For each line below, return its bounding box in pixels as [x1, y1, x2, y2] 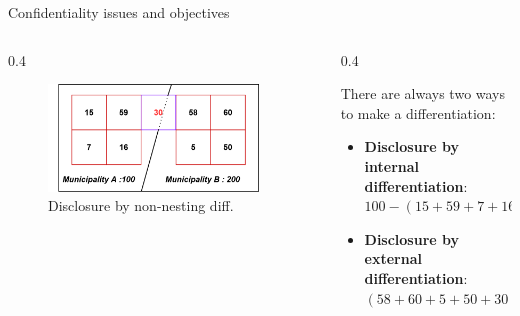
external [364, 248, 422, 269]
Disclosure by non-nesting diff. [48, 195, 234, 216]
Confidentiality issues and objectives [8, 2, 230, 22]
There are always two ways [340, 83, 506, 104]
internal [364, 155, 420, 176]
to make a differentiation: [340, 102, 496, 123]
